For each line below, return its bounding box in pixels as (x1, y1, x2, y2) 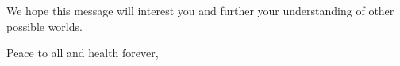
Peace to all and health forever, (6, 45, 159, 61)
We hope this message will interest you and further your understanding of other (6, 2, 394, 18)
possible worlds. (6, 17, 83, 34)
